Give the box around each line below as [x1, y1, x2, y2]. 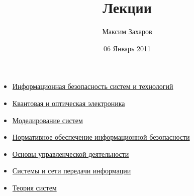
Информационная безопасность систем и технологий [12, 81, 173, 91]
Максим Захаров [102, 26, 152, 37]
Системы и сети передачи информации [12, 165, 131, 176]
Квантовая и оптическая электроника [12, 97, 125, 108]
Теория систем [12, 182, 57, 192]
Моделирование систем [12, 115, 83, 125]
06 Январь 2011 [103, 43, 151, 53]
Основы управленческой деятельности [12, 148, 129, 159]
